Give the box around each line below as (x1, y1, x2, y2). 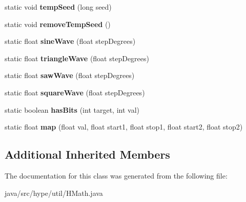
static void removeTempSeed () (5, 18, 111, 29)
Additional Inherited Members (5, 146, 170, 162)
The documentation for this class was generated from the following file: (5, 170, 228, 181)
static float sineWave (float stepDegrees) (5, 36, 136, 46)
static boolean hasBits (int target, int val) (5, 104, 139, 115)
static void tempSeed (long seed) (5, 2, 112, 12)
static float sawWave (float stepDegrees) (5, 70, 135, 81)
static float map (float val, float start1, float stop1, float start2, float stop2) (5, 121, 243, 132)
